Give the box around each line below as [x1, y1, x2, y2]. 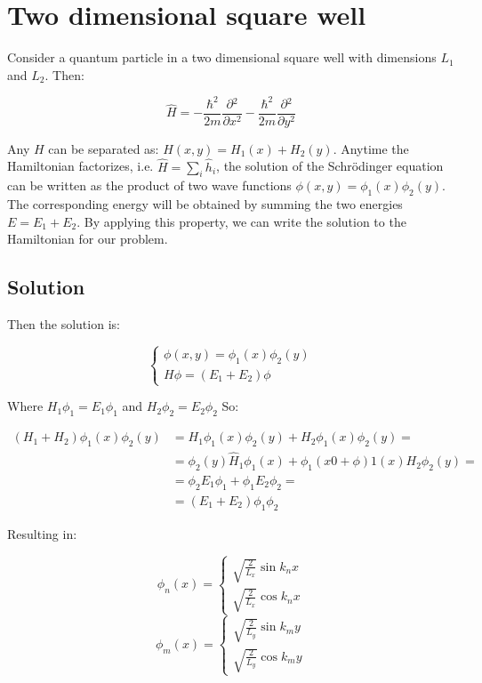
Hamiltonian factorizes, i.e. [7, 157, 154, 175]
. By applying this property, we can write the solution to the [76, 212, 406, 230]
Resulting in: [7, 524, 77, 542]
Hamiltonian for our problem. [7, 229, 168, 248]
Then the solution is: [7, 315, 120, 333]
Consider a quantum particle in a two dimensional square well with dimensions [7, 48, 437, 67]
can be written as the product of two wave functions [7, 176, 292, 195]
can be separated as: [48, 139, 159, 157]
